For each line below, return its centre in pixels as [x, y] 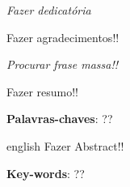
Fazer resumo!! [43, 91]
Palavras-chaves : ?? [60, 119]
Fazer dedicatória [49, 10]
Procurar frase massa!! [62, 64]
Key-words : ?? [46, 173]
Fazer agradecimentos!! [63, 37]
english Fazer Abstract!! [65, 145]
